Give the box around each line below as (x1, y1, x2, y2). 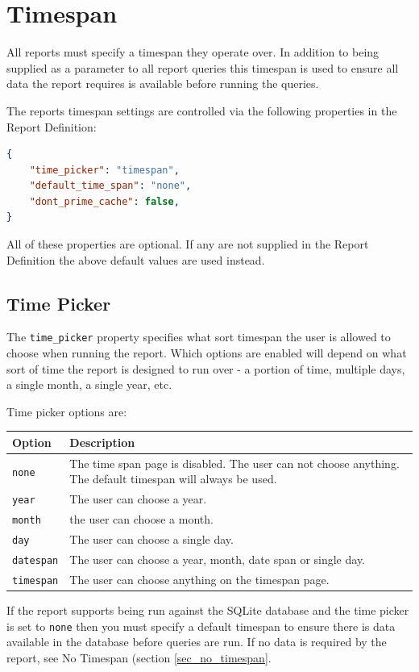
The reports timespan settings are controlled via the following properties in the (6, 102, 397, 119)
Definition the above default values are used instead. (6, 251, 265, 268)
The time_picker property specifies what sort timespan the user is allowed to (6, 328, 391, 345)
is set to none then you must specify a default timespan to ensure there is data (6, 617, 396, 634)
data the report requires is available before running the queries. (6, 75, 319, 92)
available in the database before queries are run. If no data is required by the (6, 633, 387, 650)
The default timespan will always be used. (69, 470, 277, 487)
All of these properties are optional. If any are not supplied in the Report (6, 236, 369, 253)
